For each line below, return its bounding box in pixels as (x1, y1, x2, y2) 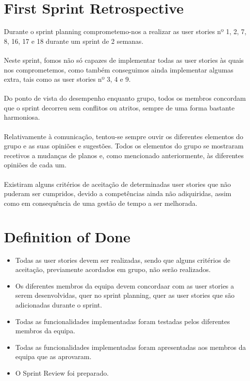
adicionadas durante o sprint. (15, 299, 102, 309)
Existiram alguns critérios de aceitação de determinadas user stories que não (4, 179, 231, 189)
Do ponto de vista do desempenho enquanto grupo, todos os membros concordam (4, 93, 246, 103)
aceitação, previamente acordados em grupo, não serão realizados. (15, 264, 211, 274)
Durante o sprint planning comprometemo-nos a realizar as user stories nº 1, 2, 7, (4, 26, 247, 36)
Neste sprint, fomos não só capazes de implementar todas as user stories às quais (4, 54, 244, 65)
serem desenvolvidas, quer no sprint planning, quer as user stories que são (15, 290, 235, 300)
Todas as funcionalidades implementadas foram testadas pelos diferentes (15, 316, 230, 326)
